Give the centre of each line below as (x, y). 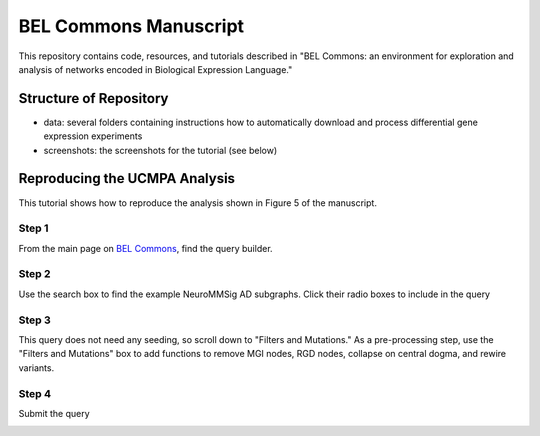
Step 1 (33, 228)
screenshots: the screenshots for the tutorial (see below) (160, 150)
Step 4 (35, 393)
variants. (36, 367)
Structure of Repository (93, 98)
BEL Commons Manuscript (131, 26)
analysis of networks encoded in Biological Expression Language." (155, 69)
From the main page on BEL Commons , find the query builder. (146, 248)
